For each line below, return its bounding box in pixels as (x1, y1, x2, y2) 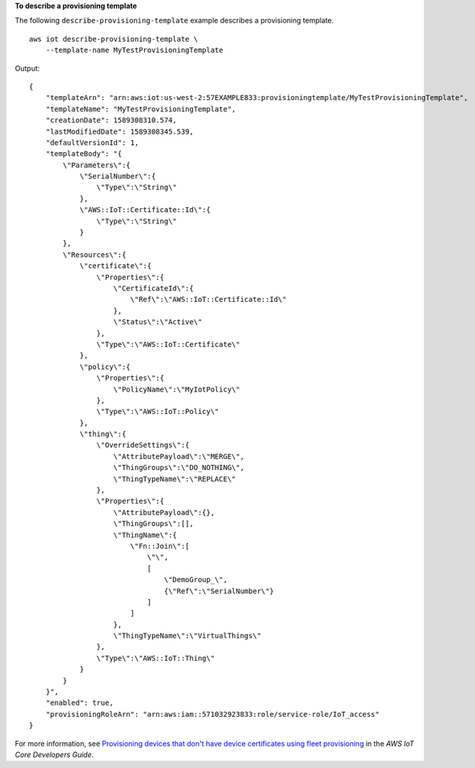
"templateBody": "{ (45, 149, 123, 159)
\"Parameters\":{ (62, 160, 131, 170)
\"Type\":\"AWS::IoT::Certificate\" (96, 340, 240, 348)
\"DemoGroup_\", (163, 575, 228, 585)
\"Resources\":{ (62, 250, 127, 259)
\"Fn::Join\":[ (130, 541, 190, 550)
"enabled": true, (45, 698, 114, 708)
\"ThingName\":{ (113, 530, 178, 540)
